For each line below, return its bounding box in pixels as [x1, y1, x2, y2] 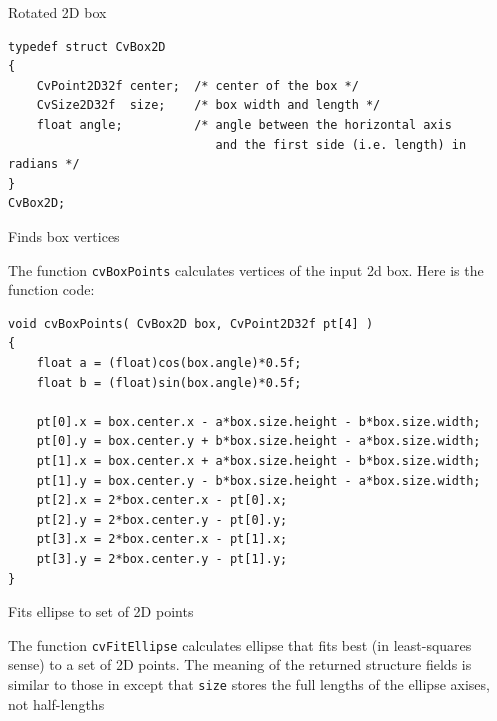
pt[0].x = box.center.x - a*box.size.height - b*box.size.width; [36, 414, 481, 429]
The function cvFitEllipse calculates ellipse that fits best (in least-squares [8, 634, 472, 655]
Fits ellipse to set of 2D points [8, 601, 194, 622]
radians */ [8, 157, 80, 172]
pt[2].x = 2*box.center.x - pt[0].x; [36, 493, 288, 508]
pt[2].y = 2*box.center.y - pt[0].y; [36, 512, 288, 527]
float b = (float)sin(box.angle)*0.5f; [36, 375, 302, 390]
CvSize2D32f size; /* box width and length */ [36, 98, 381, 113]
